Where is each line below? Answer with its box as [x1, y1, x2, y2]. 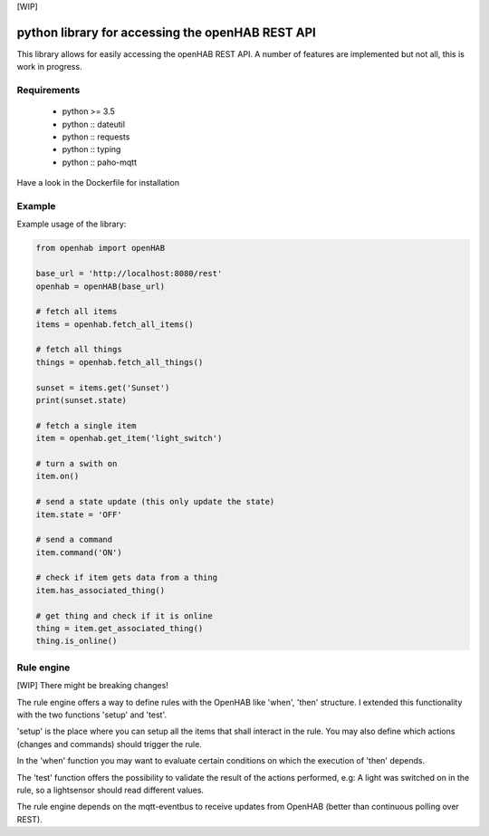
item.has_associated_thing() [35, 585, 166, 595]
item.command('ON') [35, 547, 122, 557]
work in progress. [16, 62, 82, 72]
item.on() [35, 471, 80, 482]
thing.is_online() [35, 636, 118, 647]
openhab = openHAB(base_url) [35, 281, 166, 292]
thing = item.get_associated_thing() [35, 623, 204, 634]
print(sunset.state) [35, 395, 127, 406]
